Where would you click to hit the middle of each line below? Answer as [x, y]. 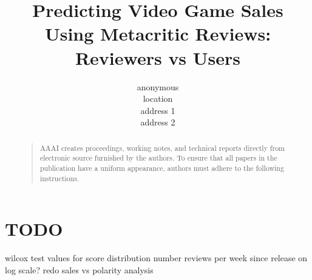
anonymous [158, 86]
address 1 [158, 110]
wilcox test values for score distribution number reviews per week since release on [156, 258]
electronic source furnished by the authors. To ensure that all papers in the [158, 158]
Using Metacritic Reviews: [158, 34]
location [158, 98]
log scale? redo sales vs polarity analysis [79, 269]
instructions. [59, 178]
